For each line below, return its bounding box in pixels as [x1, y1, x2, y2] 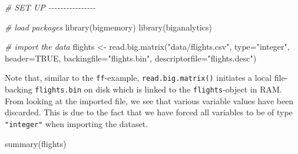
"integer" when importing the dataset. [5, 117, 148, 129]
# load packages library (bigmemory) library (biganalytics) [5, 20, 212, 33]
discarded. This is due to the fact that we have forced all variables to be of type [5, 106, 293, 118]
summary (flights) [5, 137, 67, 149]
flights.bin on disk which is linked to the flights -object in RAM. [35, 83, 282, 95]
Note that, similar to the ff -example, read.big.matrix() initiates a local [5, 71, 272, 84]
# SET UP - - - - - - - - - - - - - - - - [5, 1, 96, 13]
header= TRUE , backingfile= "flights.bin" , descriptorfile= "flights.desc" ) [5, 52, 257, 64]
